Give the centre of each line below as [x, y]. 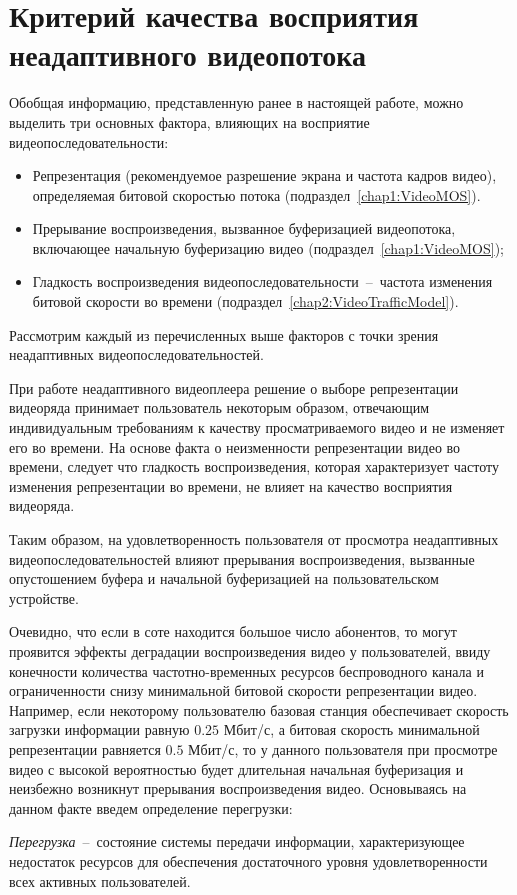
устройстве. [44, 597]
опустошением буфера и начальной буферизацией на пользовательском [224, 578]
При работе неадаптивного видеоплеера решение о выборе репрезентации [234, 387]
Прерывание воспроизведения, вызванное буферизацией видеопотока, [244, 228]
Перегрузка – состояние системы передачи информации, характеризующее [237, 841]
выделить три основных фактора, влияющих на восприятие [189, 121]
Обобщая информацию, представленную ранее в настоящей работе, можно [236, 102]
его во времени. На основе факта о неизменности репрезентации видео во [235, 446]
